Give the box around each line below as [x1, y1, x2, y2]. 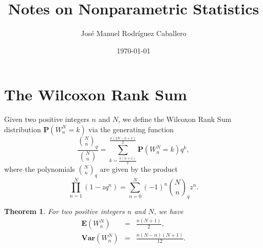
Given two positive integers [4, 114, 89, 125]
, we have [154, 206, 183, 217]
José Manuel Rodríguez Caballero [81, 28, 186, 39]
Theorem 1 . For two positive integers [4, 206, 125, 217]
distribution [4, 123, 41, 134]
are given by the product [100, 163, 178, 174]
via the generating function [88, 123, 174, 134]
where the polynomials [4, 163, 75, 174]
